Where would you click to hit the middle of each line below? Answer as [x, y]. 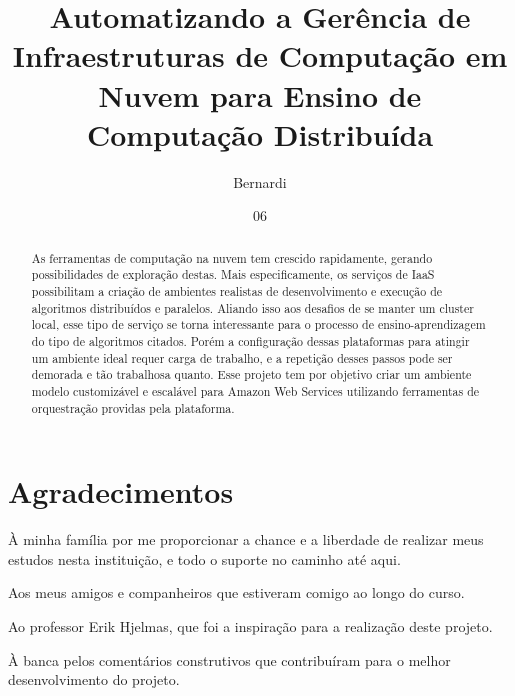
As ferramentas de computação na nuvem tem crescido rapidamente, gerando [232, 257]
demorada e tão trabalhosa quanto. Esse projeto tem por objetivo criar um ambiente [251, 374]
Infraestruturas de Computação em [260, 55]
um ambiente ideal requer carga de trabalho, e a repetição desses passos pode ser [242, 357]
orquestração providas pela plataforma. [133, 407]
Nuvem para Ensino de [260, 94]
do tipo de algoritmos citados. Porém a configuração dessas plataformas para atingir [250, 340]
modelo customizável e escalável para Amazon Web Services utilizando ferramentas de [255, 390]
